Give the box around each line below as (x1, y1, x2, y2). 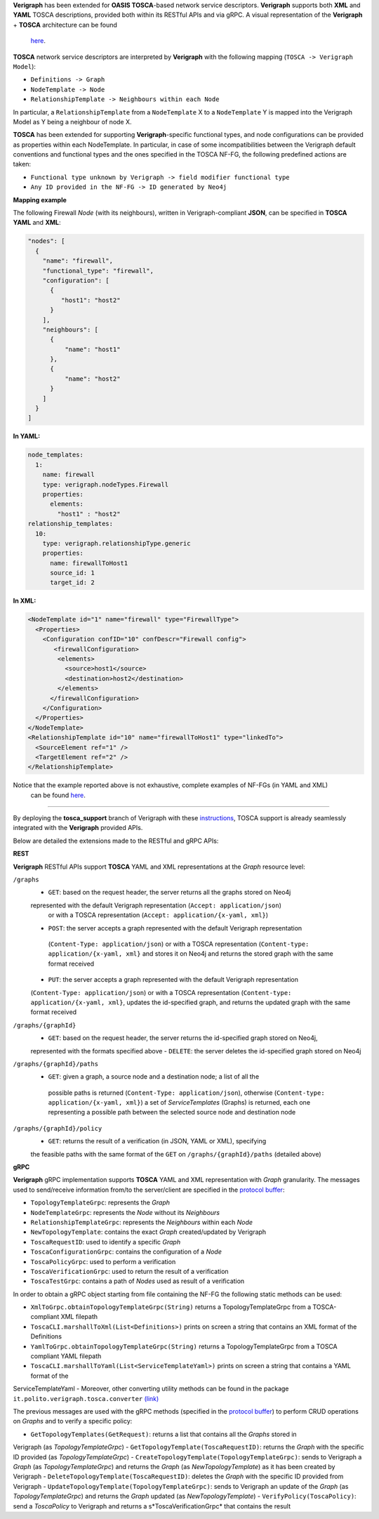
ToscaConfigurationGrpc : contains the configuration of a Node (30, 1247, 222, 1256)
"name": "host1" (64, 345, 121, 353)
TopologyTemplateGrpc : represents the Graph (30, 1198, 171, 1207)
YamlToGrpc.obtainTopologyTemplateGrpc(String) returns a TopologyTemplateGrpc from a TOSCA (30, 1342, 338, 1350)
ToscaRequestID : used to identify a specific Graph (30, 1237, 181, 1246)
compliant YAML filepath (30, 1352, 102, 1360)
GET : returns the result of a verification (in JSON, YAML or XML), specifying (48, 1137, 267, 1145)
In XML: (13, 597, 36, 605)
